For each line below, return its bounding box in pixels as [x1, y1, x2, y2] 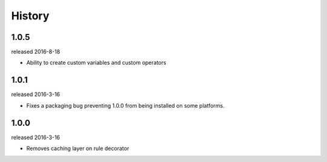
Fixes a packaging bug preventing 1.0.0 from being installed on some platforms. [26, 102, 225, 109]
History [11, 9, 50, 22]
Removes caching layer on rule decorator [26, 145, 130, 152]
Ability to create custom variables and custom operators [26, 59, 167, 66]
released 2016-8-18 [11, 48, 61, 56]
